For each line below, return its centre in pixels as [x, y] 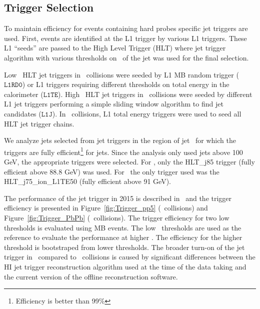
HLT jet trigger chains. [39, 123]
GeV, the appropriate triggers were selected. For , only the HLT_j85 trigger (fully [129, 161]
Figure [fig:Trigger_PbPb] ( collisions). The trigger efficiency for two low [117, 217]
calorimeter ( [24, 94]
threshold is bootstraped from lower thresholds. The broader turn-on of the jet [124, 247]
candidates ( [23, 113]
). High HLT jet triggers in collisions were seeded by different [155, 94]
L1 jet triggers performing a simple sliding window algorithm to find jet [114, 104]
